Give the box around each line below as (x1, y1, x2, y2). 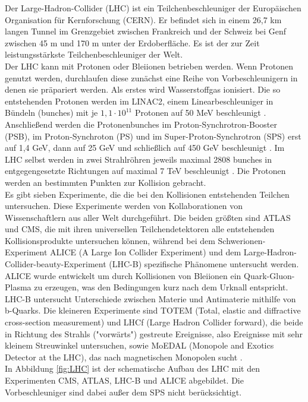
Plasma (5, 281, 32, 293)
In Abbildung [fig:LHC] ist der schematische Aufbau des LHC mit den (5, 362, 260, 375)
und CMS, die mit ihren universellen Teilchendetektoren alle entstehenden (5, 223, 275, 235)
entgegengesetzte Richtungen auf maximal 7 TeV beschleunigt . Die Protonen (5, 164, 286, 177)
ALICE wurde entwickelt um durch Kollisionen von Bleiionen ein (5, 269, 241, 281)
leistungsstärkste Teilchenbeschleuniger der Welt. (5, 48, 183, 61)
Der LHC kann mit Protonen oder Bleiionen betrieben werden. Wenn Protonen (5, 59, 294, 72)
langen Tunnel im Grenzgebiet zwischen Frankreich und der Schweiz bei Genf (5, 25, 287, 37)
